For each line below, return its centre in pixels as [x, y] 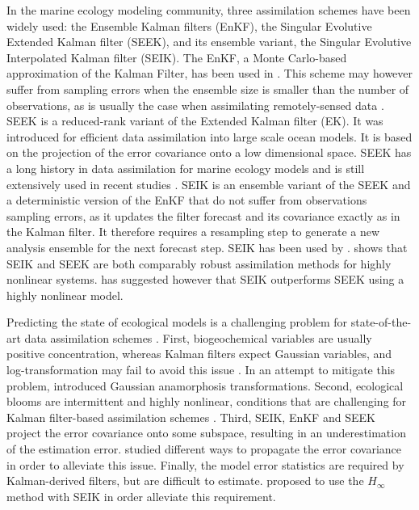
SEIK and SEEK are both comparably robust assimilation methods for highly [199, 263]
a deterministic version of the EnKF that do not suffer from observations [187, 200]
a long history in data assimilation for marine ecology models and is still [186, 168]
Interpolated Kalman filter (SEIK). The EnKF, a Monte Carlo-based [177, 57]
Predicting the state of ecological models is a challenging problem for [177, 322]
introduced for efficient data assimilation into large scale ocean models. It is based [209, 136]
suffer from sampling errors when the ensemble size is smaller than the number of [208, 89]
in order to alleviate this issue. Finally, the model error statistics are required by [205, 464]
